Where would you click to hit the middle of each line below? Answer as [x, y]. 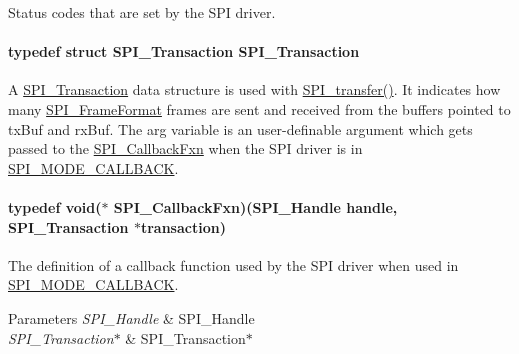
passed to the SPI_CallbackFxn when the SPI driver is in [185, 148]
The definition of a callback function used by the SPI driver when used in [233, 264]
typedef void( [55, 206]
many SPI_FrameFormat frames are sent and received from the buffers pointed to [259, 108]
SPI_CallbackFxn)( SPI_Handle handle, [255, 206]
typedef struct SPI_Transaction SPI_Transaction [184, 51]
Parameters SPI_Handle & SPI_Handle [131, 317]
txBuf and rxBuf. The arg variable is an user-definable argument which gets [240, 128]
